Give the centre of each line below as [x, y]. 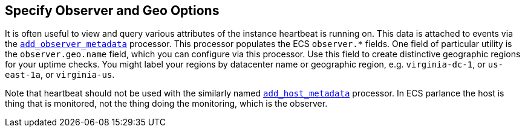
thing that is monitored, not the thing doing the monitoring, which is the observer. [166, 104]
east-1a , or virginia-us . [60, 75]
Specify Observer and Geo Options [112, 11]
